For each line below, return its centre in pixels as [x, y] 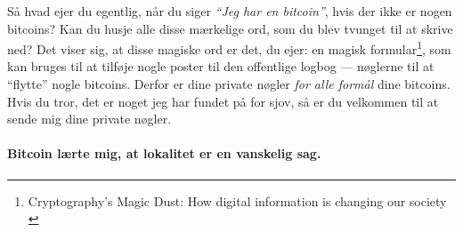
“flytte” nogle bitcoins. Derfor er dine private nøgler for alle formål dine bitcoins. [229, 84]
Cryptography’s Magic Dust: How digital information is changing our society [237, 200]
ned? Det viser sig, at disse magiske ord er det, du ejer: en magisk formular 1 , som [229, 48]
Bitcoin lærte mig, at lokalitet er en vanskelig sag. [164, 153]
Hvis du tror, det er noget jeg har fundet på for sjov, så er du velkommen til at [223, 101]
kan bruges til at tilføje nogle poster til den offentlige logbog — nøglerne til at [221, 66]
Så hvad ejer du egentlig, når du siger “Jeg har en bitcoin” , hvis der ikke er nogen [230, 11]
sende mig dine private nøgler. [89, 119]
